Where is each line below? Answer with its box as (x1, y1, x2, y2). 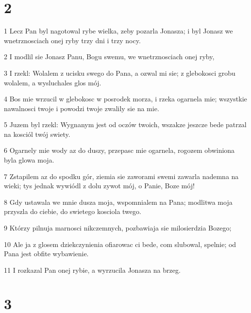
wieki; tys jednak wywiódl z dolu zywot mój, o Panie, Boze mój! (4, 181, 195, 191)
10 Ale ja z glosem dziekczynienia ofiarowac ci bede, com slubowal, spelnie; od (4, 239, 236, 249)
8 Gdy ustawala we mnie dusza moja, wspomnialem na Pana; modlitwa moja (4, 197, 233, 207)
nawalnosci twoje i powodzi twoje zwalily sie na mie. (4, 103, 159, 113)
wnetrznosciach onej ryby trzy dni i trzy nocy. (4, 35, 141, 45)
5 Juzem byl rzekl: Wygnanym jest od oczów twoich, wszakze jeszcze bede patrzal (4, 119, 247, 130)
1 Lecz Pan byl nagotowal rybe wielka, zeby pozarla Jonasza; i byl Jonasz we (4, 26, 233, 36)
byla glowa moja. (4, 155, 54, 165)
